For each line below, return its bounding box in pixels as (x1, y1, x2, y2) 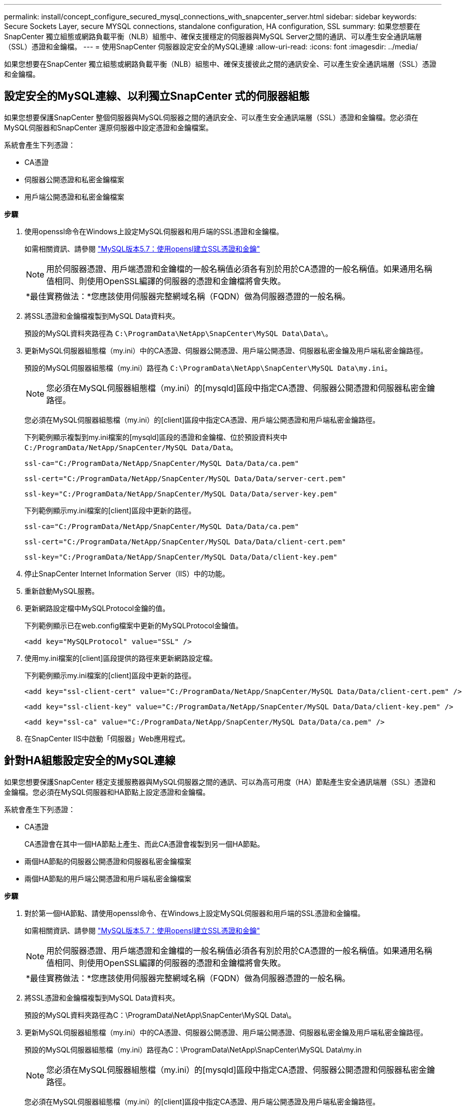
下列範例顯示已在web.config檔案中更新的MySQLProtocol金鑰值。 (24, 621, 243, 630)
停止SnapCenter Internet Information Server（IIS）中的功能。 (24, 569, 229, 578)
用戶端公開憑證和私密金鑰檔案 (24, 192, 124, 201)
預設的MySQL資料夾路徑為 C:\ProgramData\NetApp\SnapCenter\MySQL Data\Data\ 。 (24, 328, 333, 338)
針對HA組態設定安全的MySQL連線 (4, 754, 176, 767)
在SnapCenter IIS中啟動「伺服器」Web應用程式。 (24, 734, 190, 743)
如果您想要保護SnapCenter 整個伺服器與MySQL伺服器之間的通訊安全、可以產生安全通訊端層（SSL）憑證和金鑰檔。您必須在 (4, 113, 419, 122)
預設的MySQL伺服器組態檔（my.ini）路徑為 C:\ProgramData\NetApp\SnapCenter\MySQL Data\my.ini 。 (24, 363, 392, 372)
